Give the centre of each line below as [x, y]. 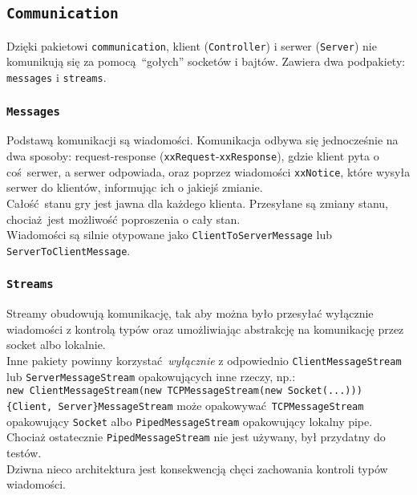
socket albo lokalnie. [56, 345]
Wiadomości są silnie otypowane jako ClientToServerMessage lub [170, 235]
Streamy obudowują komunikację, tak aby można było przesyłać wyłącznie [190, 313]
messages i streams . [57, 77]
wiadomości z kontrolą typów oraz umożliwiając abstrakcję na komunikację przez [205, 329]
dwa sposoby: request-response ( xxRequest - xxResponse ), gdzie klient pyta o [193, 156]
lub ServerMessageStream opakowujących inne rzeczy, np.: [151, 376]
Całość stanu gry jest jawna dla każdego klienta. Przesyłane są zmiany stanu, [197, 203]
